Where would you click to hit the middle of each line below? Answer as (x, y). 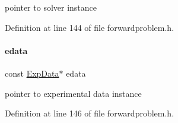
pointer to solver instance (51, 7)
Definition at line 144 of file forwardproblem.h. (90, 27)
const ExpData (32, 73)
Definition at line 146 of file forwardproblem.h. (90, 113)
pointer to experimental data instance (73, 93)
